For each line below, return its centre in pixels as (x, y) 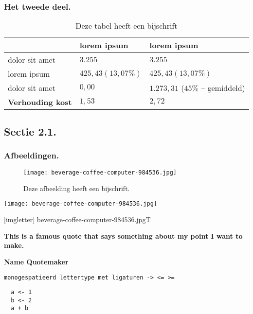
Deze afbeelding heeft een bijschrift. (77, 188)
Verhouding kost (40, 102)
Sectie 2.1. (30, 131)
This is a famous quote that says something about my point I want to (123, 235)
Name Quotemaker (36, 261)
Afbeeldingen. (32, 155)
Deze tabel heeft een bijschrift (126, 26)
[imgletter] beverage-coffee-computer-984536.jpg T (77, 219)
